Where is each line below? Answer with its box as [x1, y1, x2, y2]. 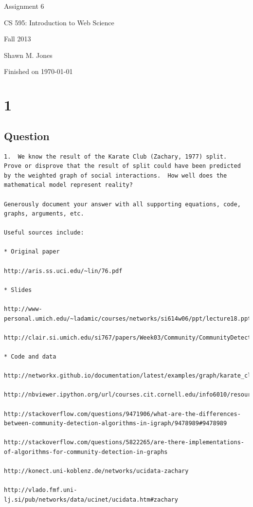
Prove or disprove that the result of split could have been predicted [4, 163, 241, 170]
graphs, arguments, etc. [4, 210, 84, 217]
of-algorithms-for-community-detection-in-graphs [4, 448, 168, 455]
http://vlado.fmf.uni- [4, 487, 77, 494]
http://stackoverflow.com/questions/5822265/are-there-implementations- [4, 439, 244, 446]
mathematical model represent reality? [4, 181, 133, 189]
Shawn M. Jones [4, 50, 53, 60]
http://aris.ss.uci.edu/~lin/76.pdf [4, 267, 123, 274]
